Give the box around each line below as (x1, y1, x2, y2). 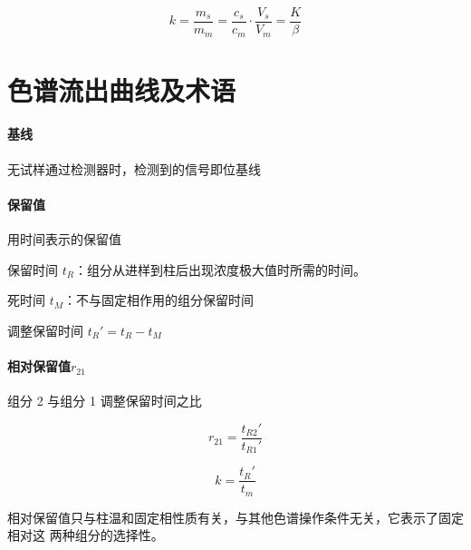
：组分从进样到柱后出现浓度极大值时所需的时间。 (73, 260, 366, 279)
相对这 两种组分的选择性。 (7, 525, 164, 545)
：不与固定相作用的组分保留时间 (63, 290, 255, 309)
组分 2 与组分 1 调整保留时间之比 (7, 391, 202, 410)
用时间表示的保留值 (7, 230, 121, 249)
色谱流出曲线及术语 (7, 71, 236, 108)
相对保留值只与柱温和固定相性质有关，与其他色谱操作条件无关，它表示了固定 (7, 507, 464, 526)
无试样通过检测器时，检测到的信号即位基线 (7, 159, 261, 178)
